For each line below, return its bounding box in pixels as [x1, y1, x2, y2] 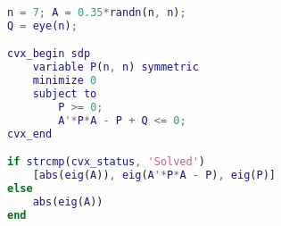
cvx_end [7, 127, 53, 140]
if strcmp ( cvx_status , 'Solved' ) [7, 155, 206, 169]
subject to [32, 88, 97, 101]
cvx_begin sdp [7, 47, 91, 61]
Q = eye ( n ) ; [7, 19, 78, 32]
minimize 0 [32, 74, 97, 88]
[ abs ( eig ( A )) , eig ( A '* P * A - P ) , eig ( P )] [32, 169, 276, 182]
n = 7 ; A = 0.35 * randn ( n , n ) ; [7, 6, 186, 19]
